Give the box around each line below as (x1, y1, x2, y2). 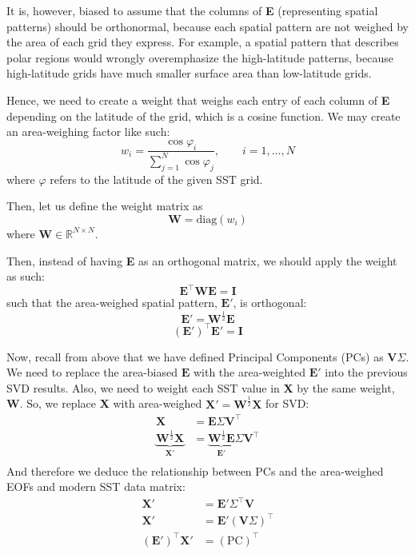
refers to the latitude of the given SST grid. (50, 170, 263, 187)
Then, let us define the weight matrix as (6, 197, 203, 214)
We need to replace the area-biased (6, 364, 178, 381)
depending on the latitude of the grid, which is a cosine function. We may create (6, 107, 401, 124)
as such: (6, 268, 45, 285)
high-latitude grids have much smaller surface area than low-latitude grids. (6, 65, 372, 82)
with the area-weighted (193, 364, 305, 381)
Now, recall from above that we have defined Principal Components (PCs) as (6, 348, 384, 365)
